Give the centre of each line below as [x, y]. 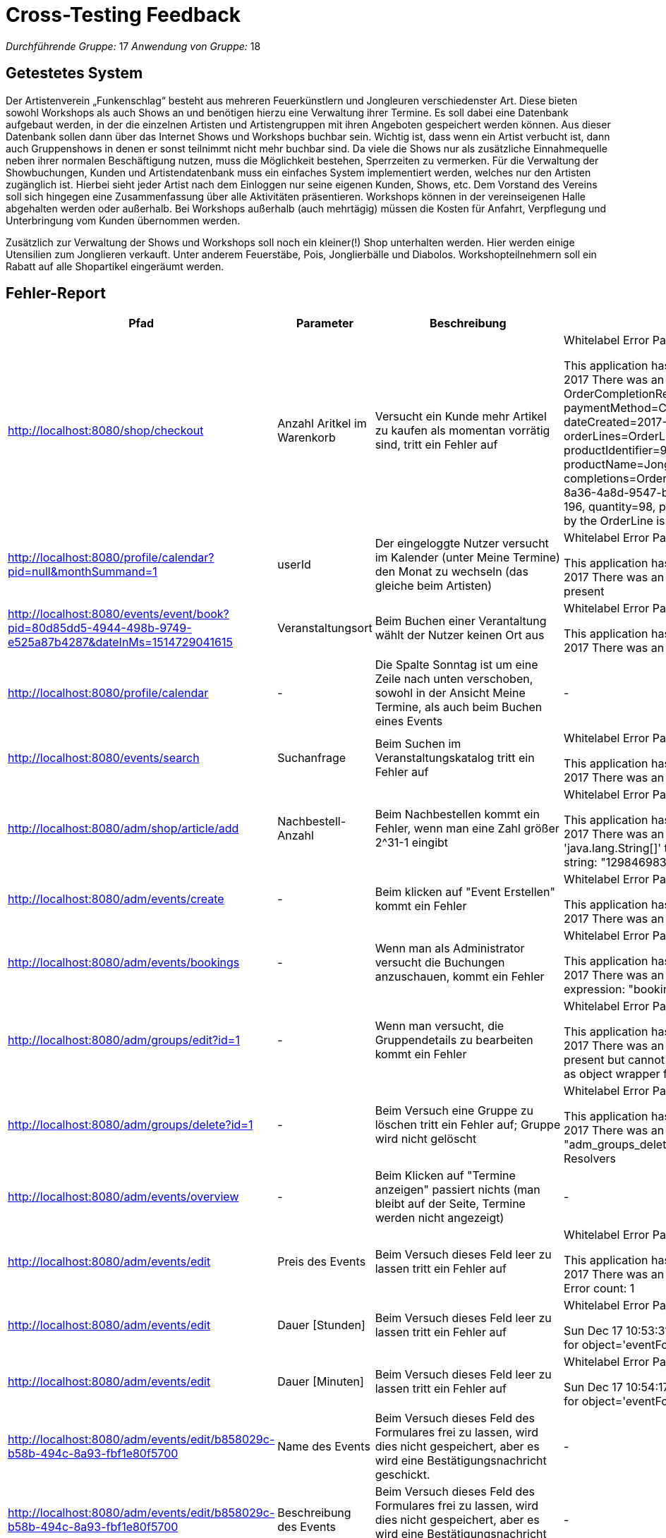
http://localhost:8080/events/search [104, 758]
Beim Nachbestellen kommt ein [457, 815]
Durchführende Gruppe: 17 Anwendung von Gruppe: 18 [133, 46]
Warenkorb [307, 438]
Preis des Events [322, 1262]
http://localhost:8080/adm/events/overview [123, 1197]
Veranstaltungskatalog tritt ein [455, 758]
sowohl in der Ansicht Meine [450, 693]
